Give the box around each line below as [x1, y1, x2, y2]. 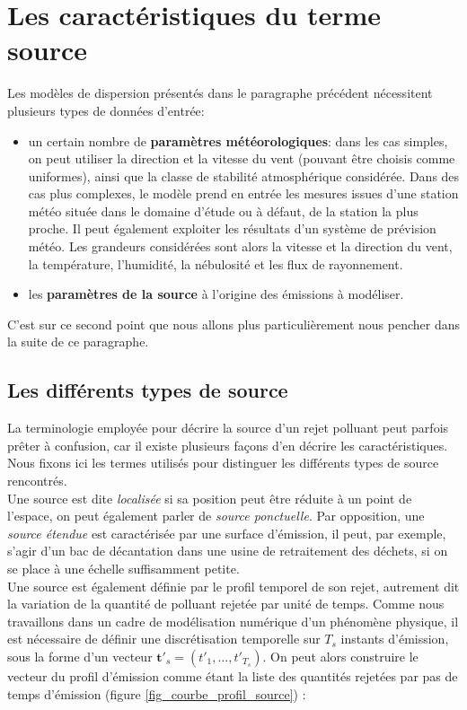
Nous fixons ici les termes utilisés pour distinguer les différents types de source [7, 453, 439, 472]
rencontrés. [7, 471, 67, 490]
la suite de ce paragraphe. [7, 332, 149, 351]
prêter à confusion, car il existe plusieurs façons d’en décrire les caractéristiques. [7, 435, 448, 454]
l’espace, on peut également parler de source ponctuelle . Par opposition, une [7, 506, 425, 525]
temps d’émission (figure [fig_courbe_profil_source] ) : [7, 684, 306, 703]
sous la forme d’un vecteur [7, 646, 153, 665]
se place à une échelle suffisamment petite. [7, 558, 240, 577]
